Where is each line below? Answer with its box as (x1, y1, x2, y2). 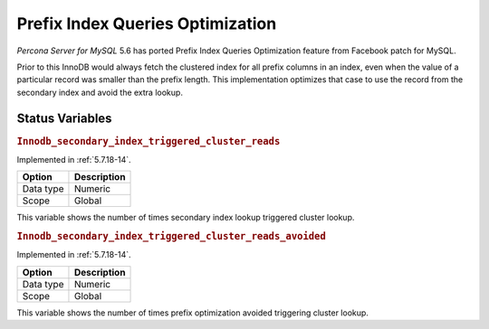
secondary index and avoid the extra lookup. (16, 87, 183, 98)
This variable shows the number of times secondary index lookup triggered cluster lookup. (16, 212, 355, 223)
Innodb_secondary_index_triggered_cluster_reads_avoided (16, 230, 326, 243)
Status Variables (16, 110, 112, 126)
